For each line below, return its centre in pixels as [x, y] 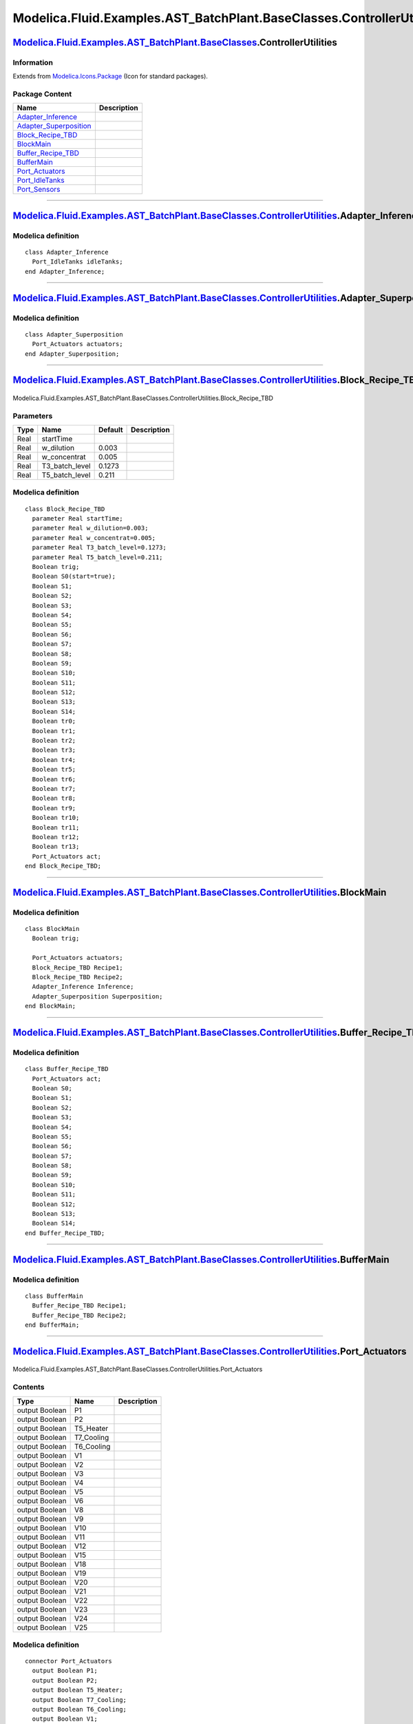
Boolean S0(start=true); [74, 577]
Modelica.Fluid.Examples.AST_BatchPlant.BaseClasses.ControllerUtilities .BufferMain [201, 1260]
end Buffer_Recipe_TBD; [65, 1233]
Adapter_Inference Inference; [83, 987]
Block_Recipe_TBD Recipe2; [77, 977]
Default [110, 430]
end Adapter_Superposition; [72, 354]
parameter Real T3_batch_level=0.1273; [99, 548]
